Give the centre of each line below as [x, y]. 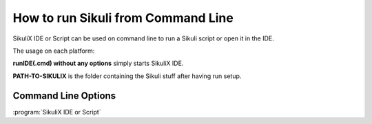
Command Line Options [64, 96]
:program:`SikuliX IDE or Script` [57, 112]
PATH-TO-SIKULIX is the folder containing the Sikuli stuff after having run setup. [127, 76]
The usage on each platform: [54, 51]
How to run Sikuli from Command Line [123, 18]
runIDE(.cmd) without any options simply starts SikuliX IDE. [98, 63]
